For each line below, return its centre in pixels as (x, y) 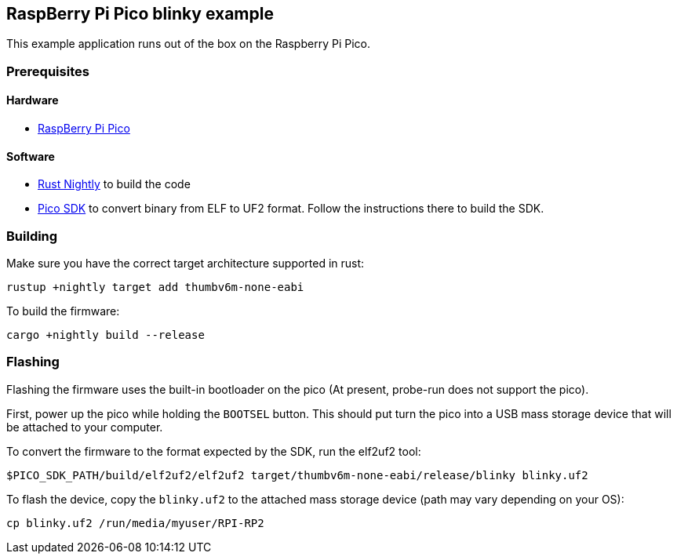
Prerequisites (48, 71)
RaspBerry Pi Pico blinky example (140, 14)
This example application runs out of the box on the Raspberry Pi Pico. (188, 44)
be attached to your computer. (85, 427)
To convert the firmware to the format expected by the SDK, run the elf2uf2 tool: (214, 451)
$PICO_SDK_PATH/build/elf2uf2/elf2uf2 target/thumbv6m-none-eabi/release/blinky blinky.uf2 (297, 475)
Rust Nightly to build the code (114, 184)
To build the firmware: (63, 311)
